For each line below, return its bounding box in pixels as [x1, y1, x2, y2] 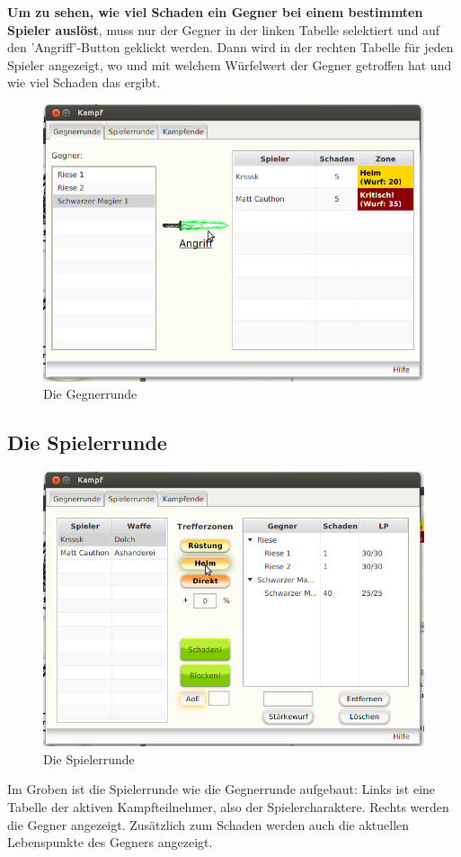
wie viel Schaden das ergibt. [7, 73, 161, 92]
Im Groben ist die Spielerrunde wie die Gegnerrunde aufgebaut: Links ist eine [7, 780, 436, 798]
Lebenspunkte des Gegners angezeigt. [7, 833, 213, 852]
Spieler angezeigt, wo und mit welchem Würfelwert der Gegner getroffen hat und [7, 55, 452, 74]
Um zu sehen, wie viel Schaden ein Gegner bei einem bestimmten [7, 3, 423, 21]
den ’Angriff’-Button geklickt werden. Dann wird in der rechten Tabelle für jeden [7, 38, 454, 57]
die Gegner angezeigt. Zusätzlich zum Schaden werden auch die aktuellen [7, 815, 410, 834]
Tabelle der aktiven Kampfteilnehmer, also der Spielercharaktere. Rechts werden [7, 798, 449, 816]
